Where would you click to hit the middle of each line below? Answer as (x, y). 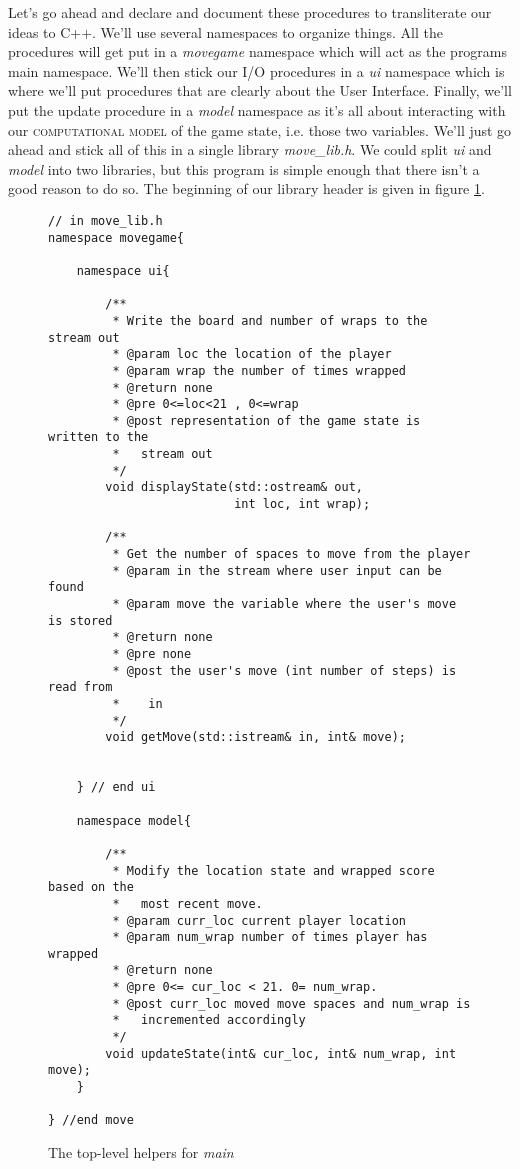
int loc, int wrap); (302, 504)
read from (80, 687)
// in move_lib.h (105, 220)
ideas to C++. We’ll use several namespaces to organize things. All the (225, 31)
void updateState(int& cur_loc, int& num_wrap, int (281, 1053)
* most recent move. (187, 903)
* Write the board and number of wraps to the (270, 320)
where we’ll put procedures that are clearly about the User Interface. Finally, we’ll (260, 90)
